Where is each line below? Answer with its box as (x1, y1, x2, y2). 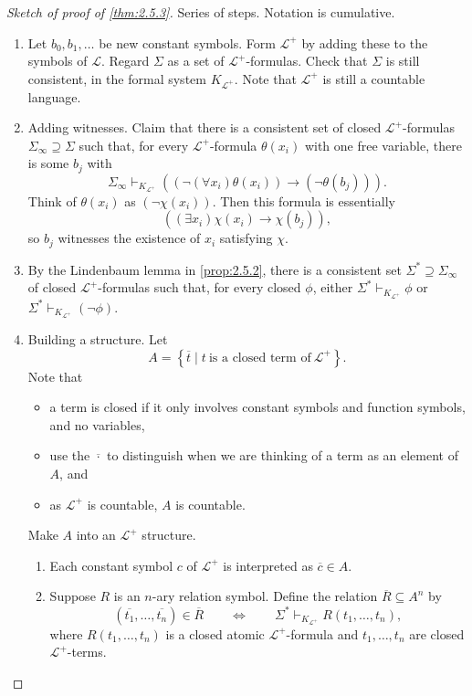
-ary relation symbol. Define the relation (152, 586, 378, 606)
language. (27, 87, 81, 106)
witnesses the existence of (58, 228, 201, 248)
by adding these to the (301, 33, 428, 52)
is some (27, 153, 69, 173)
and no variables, (49, 415, 145, 434)
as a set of (167, 51, 225, 70)
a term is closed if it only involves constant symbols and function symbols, (49, 397, 466, 417)
